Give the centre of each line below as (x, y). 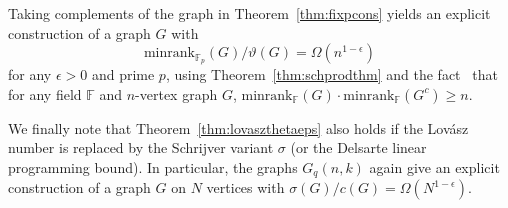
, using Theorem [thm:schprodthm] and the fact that (331, 74)
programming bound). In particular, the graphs (153, 166)
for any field (45, 93)
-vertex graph (176, 93)
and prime (123, 74)
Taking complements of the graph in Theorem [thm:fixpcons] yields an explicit (249, 13)
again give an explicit (434, 166)
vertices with (245, 187)
